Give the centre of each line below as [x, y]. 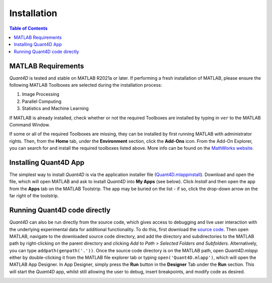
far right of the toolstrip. [34, 196]
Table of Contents [28, 28]
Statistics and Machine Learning [55, 108]
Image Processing [41, 94]
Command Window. [30, 125]
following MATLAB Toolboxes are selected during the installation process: [86, 85]
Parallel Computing [42, 101]
